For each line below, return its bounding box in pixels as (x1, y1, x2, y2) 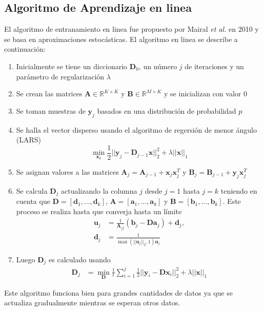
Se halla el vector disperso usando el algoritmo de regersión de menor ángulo (16, 124, 257, 135)
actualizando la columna (60, 185, 137, 196)
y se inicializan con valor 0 (164, 88, 247, 99)
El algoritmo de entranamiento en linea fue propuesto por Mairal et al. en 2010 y (4, 24, 259, 34)
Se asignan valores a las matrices (16, 166, 119, 177)
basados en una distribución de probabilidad (97, 105, 236, 116)
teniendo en (220, 185, 257, 196)
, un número (138, 60, 177, 71)
